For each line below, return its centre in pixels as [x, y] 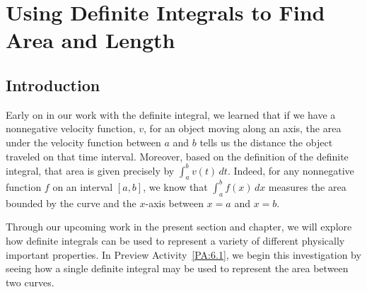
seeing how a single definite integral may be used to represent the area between [177, 268]
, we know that [175, 186]
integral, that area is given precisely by [90, 170]
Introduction [53, 84]
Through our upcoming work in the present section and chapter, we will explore [179, 227]
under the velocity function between [83, 142]
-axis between [174, 203]
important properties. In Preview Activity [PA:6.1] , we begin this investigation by [183, 254]
